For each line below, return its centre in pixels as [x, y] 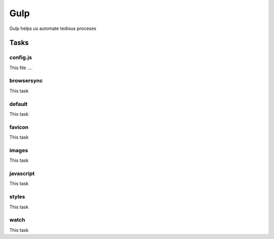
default [19, 104]
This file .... [21, 67]
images [19, 150]
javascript [22, 174]
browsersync [26, 81]
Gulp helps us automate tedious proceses [53, 28]
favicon [19, 127]
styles [17, 197]
